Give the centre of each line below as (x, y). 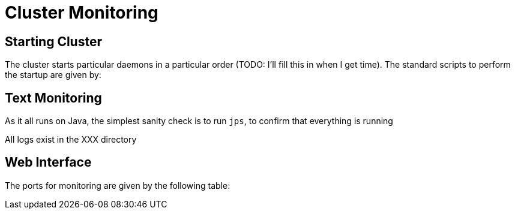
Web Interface (48, 162)
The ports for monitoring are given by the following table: (118, 185)
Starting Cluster (54, 41)
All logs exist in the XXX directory (71, 140)
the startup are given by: (53, 75)
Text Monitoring (53, 98)
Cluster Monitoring (82, 13)
